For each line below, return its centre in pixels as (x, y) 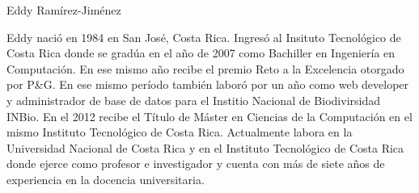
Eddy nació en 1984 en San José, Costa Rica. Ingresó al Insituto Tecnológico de (204, 37)
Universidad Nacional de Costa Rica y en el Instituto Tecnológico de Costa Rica (205, 147)
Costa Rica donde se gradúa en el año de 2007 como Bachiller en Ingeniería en (201, 53)
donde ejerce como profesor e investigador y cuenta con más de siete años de (196, 164)
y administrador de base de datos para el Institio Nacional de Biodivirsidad (193, 100)
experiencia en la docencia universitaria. (106, 179)
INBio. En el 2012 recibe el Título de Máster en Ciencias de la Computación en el (209, 116)
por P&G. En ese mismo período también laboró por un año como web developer (208, 84)
